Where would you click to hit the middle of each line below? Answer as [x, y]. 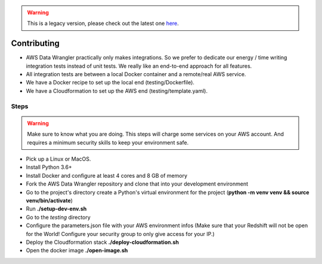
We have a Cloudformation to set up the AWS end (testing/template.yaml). [117, 91]
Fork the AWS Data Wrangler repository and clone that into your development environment [137, 184]
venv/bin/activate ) [49, 200]
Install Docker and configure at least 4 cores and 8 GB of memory [107, 175]
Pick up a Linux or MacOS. [58, 159]
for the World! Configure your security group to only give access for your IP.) [120, 234]
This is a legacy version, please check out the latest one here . [103, 23]
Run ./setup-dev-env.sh [56, 209]
